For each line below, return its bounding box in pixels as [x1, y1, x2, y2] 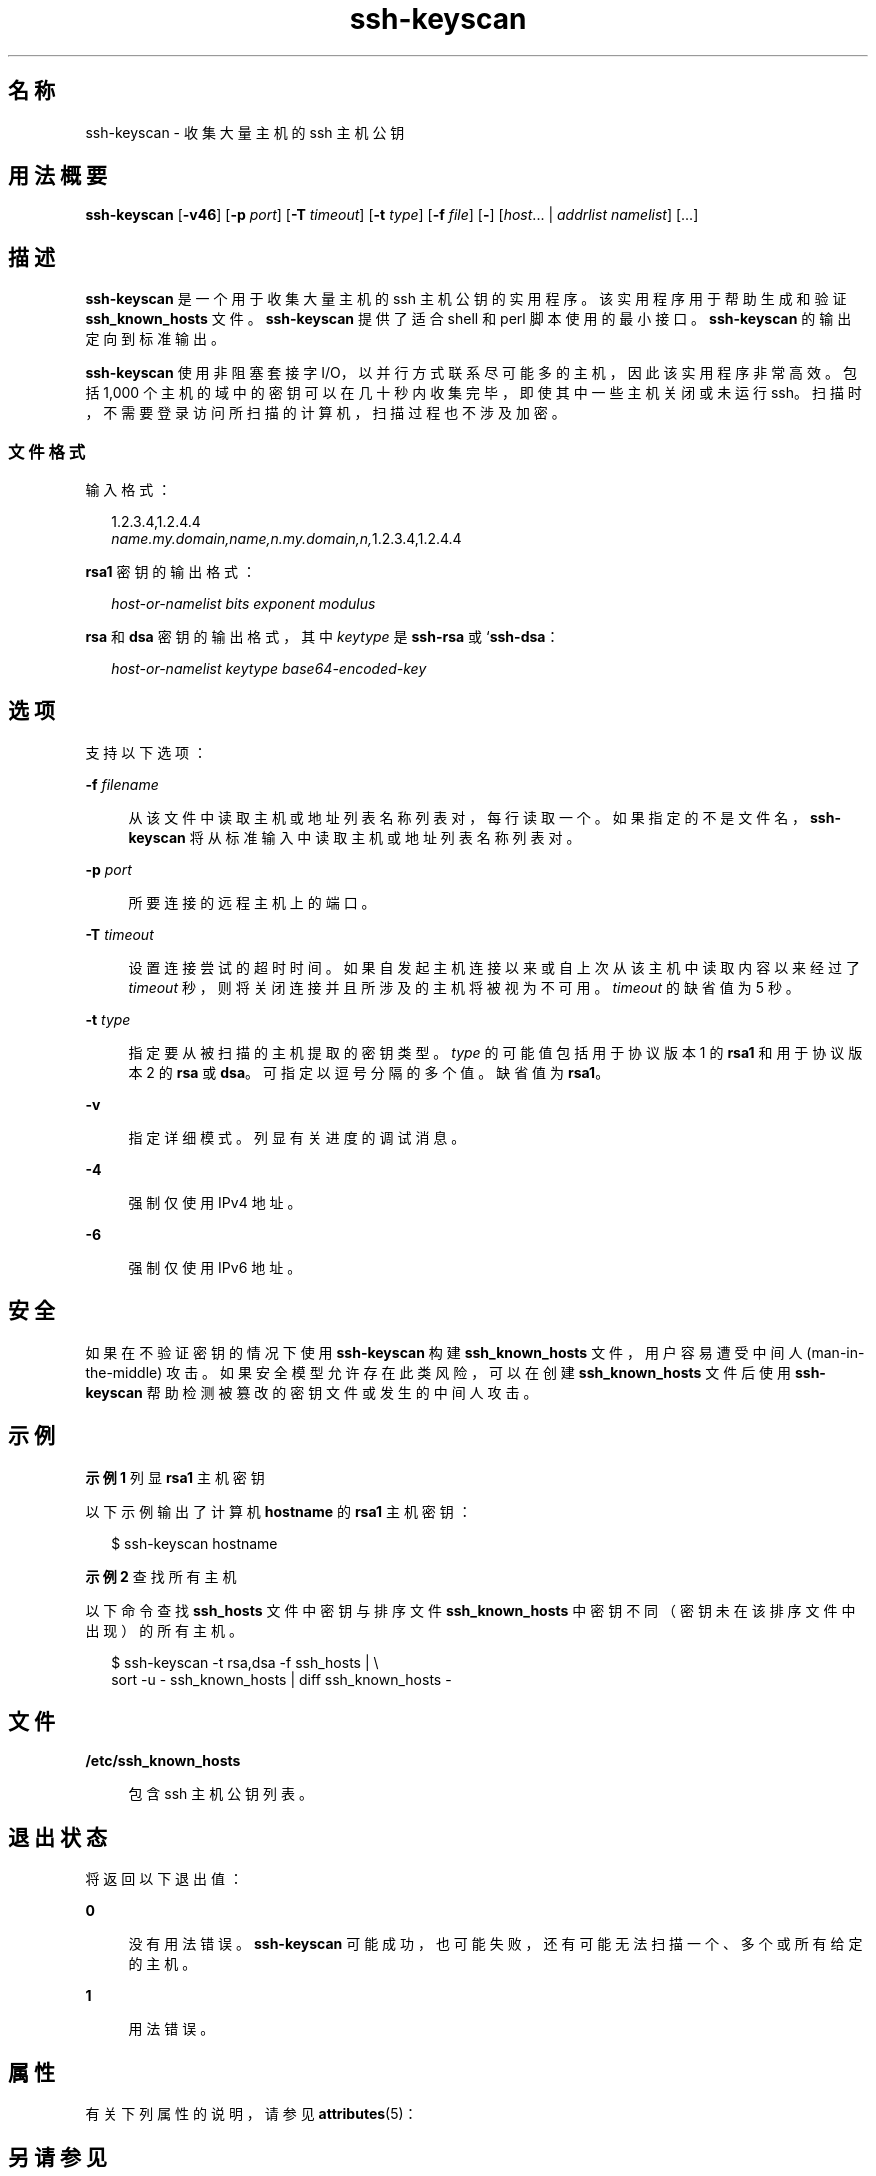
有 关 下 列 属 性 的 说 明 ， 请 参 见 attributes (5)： [85, 2105, 418, 2123]
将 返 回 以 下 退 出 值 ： [85, 1870, 243, 1888]
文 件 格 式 [8, 441, 86, 462]
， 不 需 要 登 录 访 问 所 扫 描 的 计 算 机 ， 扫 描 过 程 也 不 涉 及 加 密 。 [85, 404, 566, 422]
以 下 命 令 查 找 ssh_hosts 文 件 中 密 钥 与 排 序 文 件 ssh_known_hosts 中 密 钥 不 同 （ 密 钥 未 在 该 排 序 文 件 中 [85, 1601, 856, 1619]
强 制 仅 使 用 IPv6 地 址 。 [128, 1258, 302, 1276]
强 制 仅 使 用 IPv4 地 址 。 [128, 1193, 302, 1211]
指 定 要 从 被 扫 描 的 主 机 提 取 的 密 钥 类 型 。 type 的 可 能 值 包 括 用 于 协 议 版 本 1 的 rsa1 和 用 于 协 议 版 [128, 1043, 863, 1061]
